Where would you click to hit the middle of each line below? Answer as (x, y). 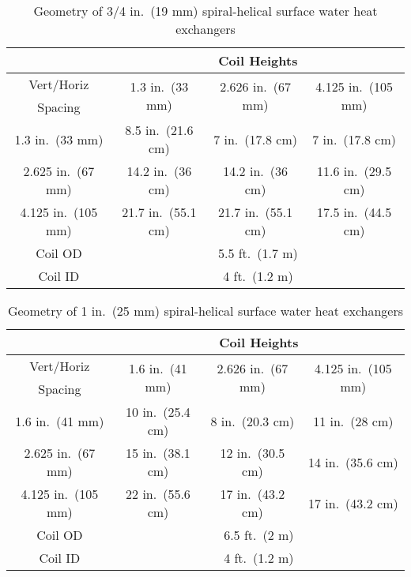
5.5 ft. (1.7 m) (258, 253)
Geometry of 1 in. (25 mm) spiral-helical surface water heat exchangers (205, 311)
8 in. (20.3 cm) (253, 421)
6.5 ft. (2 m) (259, 535)
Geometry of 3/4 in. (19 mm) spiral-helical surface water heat (205, 11)
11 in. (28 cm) (353, 421)
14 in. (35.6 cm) (353, 462)
